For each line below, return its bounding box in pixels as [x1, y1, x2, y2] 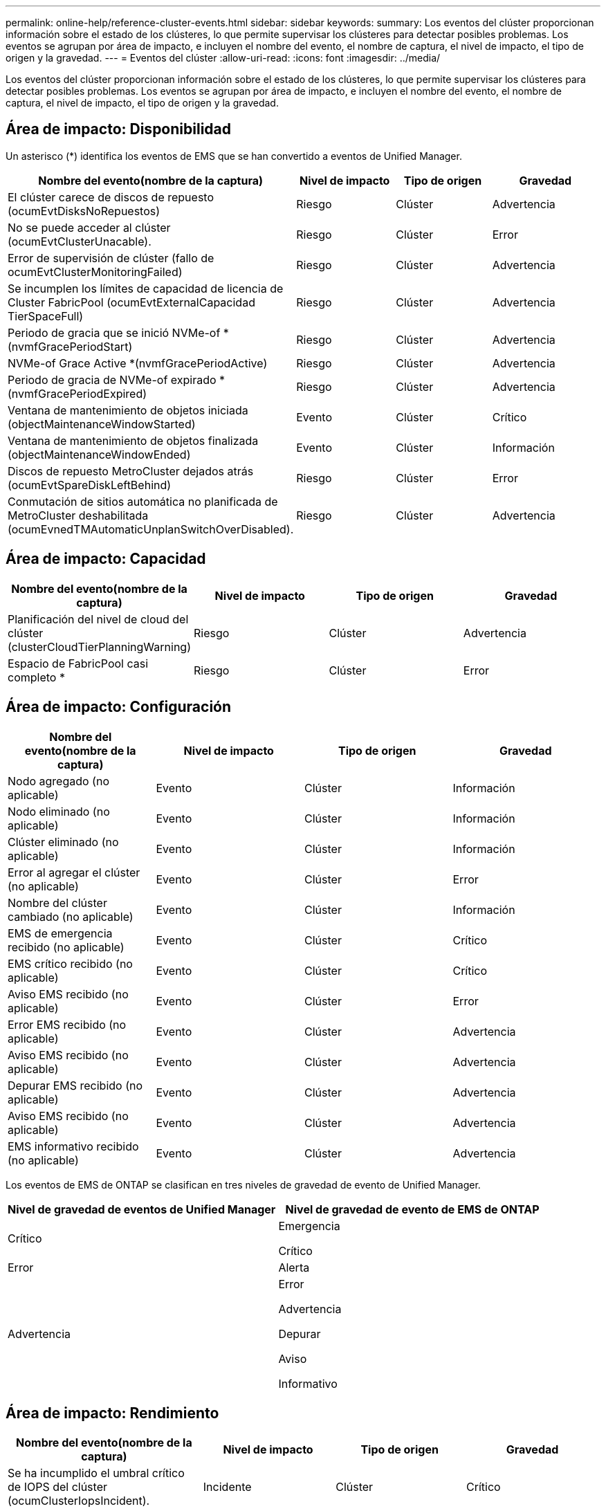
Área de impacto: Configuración [6, 698, 232, 716]
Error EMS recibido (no [8, 1017, 127, 1032]
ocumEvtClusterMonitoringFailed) [8, 264, 183, 279]
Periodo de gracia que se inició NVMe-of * [8, 325, 229, 340]
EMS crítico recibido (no [8, 956, 133, 971]
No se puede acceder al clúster [8, 220, 171, 235]
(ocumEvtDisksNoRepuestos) [8, 203, 160, 218]
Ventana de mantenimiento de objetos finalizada [8, 433, 259, 448]
